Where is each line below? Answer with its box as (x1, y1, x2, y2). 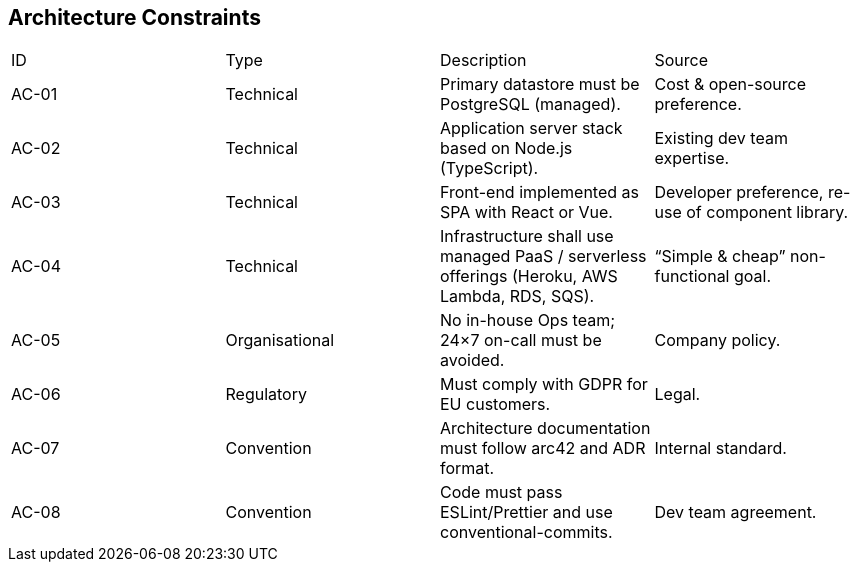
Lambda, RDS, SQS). (440, 286, 595, 307)
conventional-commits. (440, 522, 613, 543)
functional (654, 266, 730, 287)
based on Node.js (440, 138, 573, 159)
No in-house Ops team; (440, 310, 615, 331)
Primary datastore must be (440, 74, 640, 95)
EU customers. (440, 394, 551, 415)
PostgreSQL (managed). (440, 94, 621, 115)
